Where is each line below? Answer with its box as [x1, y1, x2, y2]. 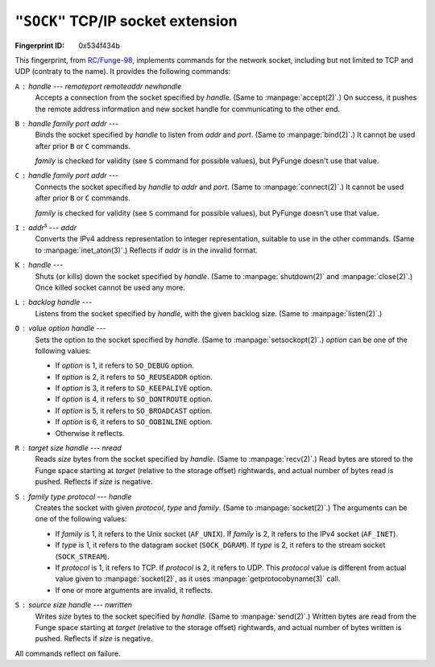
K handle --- [14, 260, 64, 270]
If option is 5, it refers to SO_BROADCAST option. [55, 406, 213, 415]
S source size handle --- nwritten [14, 600, 133, 610]
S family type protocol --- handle [14, 492, 132, 501]
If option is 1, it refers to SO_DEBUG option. [55, 360, 195, 370]
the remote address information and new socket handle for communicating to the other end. [35, 104, 341, 113]
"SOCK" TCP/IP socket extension [14, 12, 238, 30]
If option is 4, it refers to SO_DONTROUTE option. [55, 394, 213, 404]
